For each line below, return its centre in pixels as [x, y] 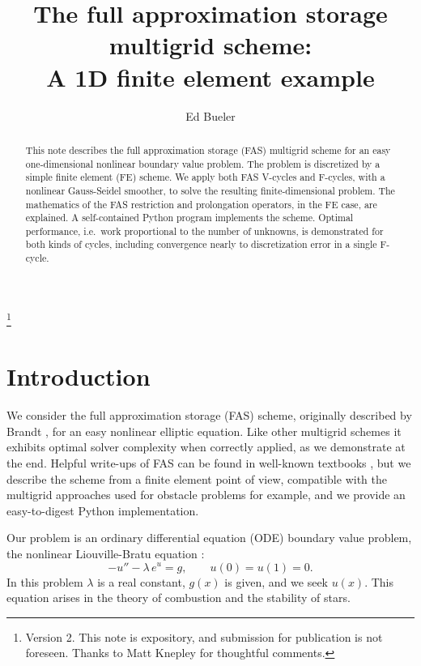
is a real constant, [141, 581]
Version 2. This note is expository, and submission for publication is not [204, 636]
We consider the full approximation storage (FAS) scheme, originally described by [209, 415]
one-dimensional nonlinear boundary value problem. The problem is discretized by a [203, 163]
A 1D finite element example [210, 77]
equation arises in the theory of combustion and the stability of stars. [179, 598]
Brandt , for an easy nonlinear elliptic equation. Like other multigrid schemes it [204, 431]
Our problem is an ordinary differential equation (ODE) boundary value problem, [209, 538]
